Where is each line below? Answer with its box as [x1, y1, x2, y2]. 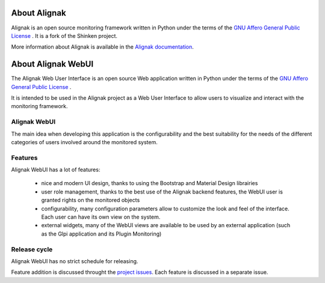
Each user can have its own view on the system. [41, 213, 161, 221]
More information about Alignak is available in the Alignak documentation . [11, 43, 194, 50]
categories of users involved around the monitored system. [11, 138, 158, 145]
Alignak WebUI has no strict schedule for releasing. [11, 257, 138, 264]
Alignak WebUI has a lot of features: [11, 166, 101, 174]
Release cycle [11, 245, 53, 254]
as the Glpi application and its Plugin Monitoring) [41, 230, 162, 237]
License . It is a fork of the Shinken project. [11, 32, 117, 39]
